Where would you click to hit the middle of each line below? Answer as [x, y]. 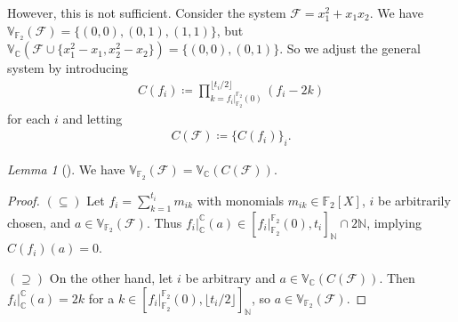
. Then [397, 278]
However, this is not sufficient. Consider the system [147, 12]
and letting [92, 118]
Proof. [24, 200]
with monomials [241, 200]
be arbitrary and [230, 278]
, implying [394, 222]
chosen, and [39, 222]
